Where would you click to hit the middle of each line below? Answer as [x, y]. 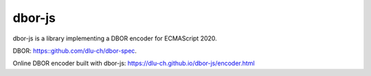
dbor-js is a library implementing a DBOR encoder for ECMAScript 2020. [115, 38]
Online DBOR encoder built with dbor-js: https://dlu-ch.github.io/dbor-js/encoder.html [134, 63]
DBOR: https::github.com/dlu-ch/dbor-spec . [75, 51]
